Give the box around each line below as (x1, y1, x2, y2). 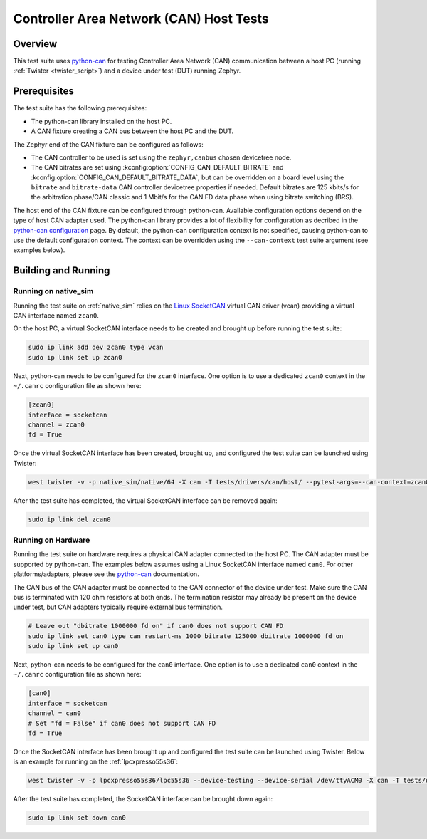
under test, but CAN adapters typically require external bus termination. (13, 603, 223, 612)
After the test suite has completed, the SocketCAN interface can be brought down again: (13, 795, 273, 803)
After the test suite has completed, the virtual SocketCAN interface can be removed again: (13, 496, 278, 505)
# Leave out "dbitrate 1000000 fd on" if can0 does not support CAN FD (28, 622, 284, 630)
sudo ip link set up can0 (28, 642, 119, 650)
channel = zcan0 (28, 420, 85, 429)
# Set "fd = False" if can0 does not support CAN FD (28, 719, 216, 727)
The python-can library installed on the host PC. (31, 117, 172, 125)
